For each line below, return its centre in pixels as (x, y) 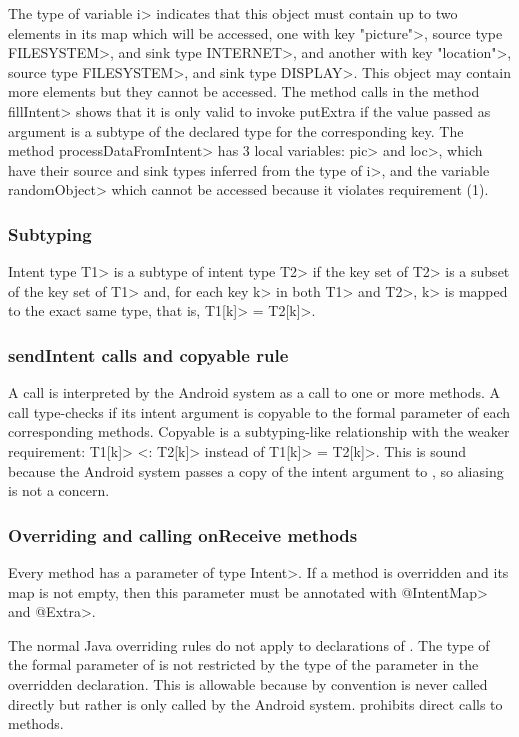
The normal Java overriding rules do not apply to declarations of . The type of (249, 644)
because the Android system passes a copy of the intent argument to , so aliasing (256, 470)
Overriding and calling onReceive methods (183, 534)
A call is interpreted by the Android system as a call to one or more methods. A (254, 392)
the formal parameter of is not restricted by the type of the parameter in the (243, 664)
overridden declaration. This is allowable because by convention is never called (248, 683)
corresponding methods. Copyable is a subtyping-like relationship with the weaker (259, 431)
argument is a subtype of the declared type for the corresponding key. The (236, 130)
